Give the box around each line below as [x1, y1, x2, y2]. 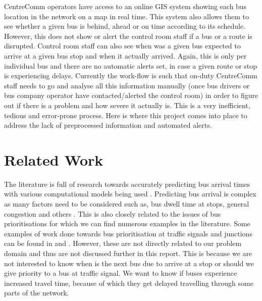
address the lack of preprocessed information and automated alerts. [4, 120, 212, 130]
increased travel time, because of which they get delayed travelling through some [4, 277, 253, 288]
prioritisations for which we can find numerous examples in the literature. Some [4, 218, 250, 229]
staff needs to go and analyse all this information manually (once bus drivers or [4, 80, 250, 90]
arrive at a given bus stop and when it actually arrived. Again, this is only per [4, 50, 247, 61]
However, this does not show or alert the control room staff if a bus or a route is [4, 30, 252, 41]
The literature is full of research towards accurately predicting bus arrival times [4, 178, 250, 189]
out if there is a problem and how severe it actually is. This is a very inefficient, [4, 99, 250, 110]
